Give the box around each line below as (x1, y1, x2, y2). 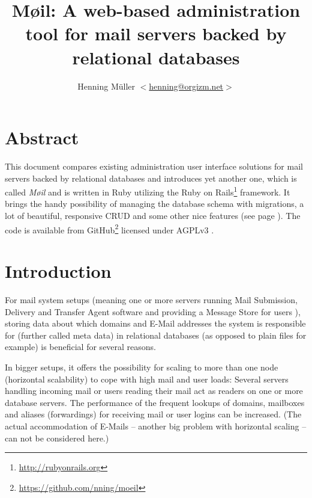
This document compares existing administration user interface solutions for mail (5, 160, 303, 173)
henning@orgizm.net (149, 79, 224, 92)
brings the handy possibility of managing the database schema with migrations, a (5, 197, 304, 210)
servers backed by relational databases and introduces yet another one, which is (5, 171, 297, 184)
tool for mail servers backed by (25, 21, 287, 46)
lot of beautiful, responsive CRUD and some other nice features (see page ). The (5, 209, 301, 222)
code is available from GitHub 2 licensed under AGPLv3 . (5, 221, 214, 236)
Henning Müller (77, 79, 135, 92)
